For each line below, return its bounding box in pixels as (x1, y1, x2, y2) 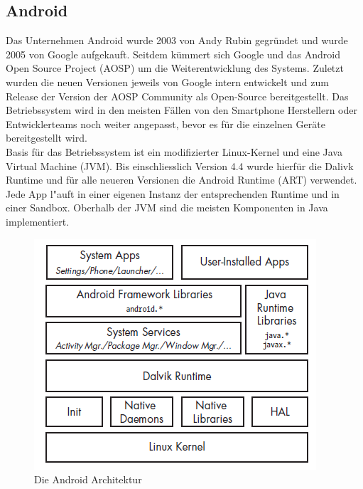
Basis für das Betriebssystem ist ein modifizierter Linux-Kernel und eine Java (6, 144, 342, 159)
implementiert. (6, 214, 70, 228)
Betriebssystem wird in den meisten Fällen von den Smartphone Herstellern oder (6, 102, 357, 117)
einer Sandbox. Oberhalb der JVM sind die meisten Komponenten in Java (6, 200, 328, 215)
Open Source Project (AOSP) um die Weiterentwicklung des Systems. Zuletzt (6, 61, 344, 75)
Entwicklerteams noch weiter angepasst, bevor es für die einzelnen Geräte (6, 116, 325, 131)
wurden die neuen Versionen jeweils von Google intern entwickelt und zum (6, 74, 329, 89)
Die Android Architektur (34, 472, 142, 487)
